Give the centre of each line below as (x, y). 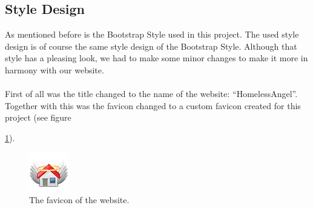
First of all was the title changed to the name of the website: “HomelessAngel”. (151, 94)
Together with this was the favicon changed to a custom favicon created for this (153, 105)
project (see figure (38, 117)
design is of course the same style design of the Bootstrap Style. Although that (151, 46)
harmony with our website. (54, 69)
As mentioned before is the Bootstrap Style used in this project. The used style (152, 34)
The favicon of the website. (79, 200)
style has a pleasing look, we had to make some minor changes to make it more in (156, 58)
